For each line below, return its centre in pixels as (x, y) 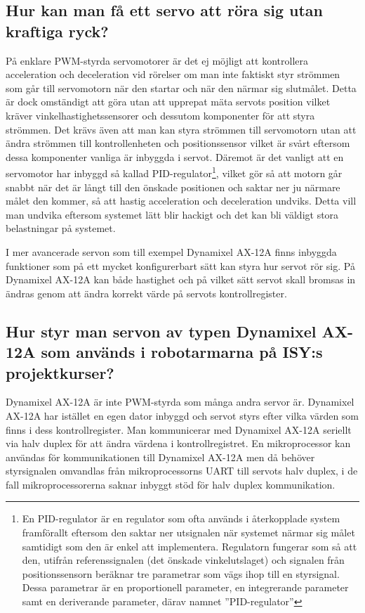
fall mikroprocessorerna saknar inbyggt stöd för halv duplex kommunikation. (171, 484)
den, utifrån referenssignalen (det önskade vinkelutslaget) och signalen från (183, 560)
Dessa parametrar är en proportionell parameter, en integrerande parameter (185, 587)
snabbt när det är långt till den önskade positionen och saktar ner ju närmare (173, 187)
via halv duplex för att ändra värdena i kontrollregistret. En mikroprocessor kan (178, 443)
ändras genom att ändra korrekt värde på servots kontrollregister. (146, 293)
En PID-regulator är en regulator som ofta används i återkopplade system (181, 518)
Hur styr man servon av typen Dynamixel (161, 331)
